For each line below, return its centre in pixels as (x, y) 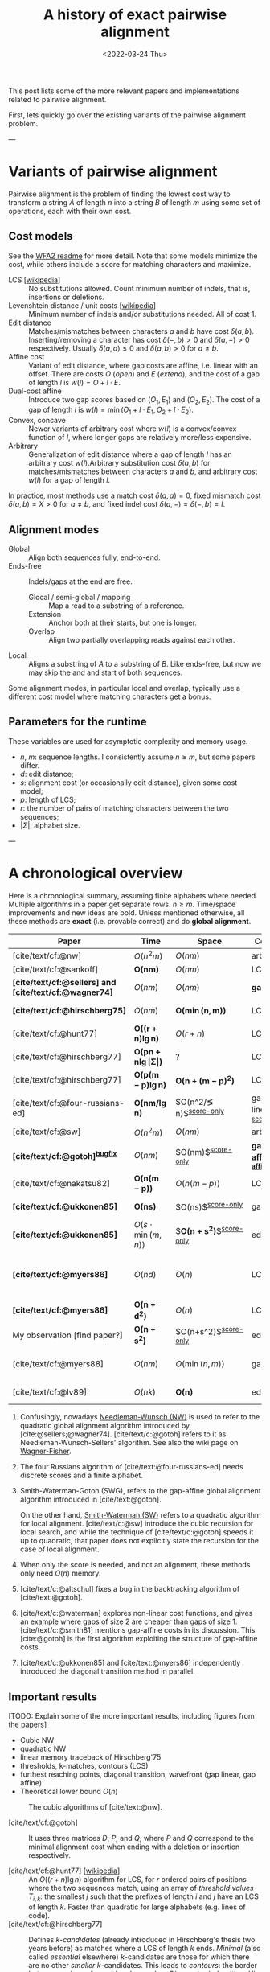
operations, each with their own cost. (70, 211)
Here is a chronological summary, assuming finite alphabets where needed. (133, 895)
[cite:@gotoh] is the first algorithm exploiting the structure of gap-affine (139, 1639)
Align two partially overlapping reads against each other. (142, 640)
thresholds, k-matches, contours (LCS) (84, 1766)
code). (39, 1916)
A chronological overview (96, 873)
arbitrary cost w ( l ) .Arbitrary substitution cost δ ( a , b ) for (119, 463)
